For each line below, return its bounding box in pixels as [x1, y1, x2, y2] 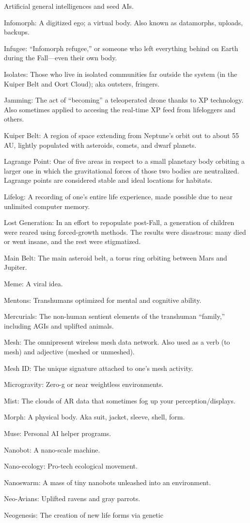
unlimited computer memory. [4, 201, 90, 211]
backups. [4, 27, 30, 37]
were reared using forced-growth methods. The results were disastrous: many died [4, 227, 246, 237]
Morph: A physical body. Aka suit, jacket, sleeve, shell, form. [4, 412, 185, 422]
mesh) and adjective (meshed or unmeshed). [4, 347, 135, 357]
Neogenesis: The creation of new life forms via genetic [4, 509, 163, 520]
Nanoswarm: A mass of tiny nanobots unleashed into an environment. [4, 477, 211, 487]
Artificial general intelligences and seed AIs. [4, 1, 134, 11]
